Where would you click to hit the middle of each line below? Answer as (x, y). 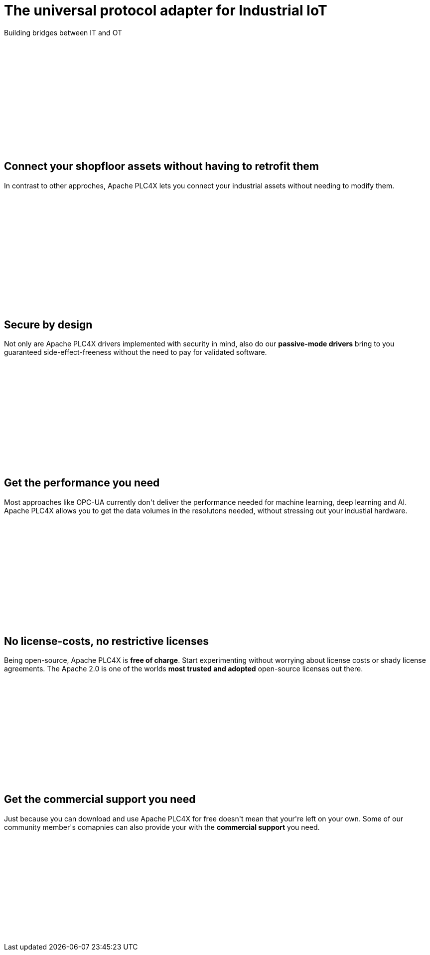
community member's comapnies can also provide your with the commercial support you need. (162, 827)
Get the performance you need (82, 483)
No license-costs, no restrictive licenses (106, 641)
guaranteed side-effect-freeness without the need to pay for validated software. (136, 352)
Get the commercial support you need (100, 799)
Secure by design (48, 324)
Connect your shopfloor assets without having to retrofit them (161, 166)
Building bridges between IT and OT (63, 32)
